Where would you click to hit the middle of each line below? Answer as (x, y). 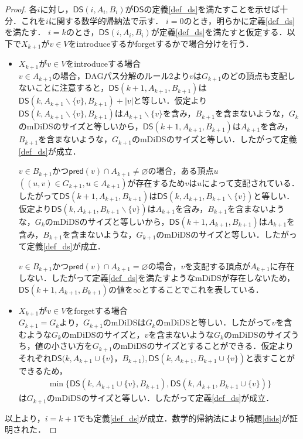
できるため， (43, 370)
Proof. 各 (21, 9)
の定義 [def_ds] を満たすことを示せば (212, 9)
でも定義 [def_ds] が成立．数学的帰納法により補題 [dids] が (183, 418)
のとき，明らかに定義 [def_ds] (239, 20)
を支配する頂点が (218, 265)
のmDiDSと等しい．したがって (214, 322)
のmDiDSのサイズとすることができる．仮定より (203, 346)
